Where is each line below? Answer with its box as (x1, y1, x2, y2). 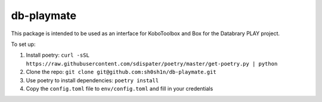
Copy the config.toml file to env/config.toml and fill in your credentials (26, 85, 213, 92)
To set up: (11, 41, 36, 48)
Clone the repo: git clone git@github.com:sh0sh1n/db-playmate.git (26, 69, 217, 76)
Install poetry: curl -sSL (26, 51, 89, 59)
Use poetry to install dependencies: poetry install (26, 76, 159, 84)
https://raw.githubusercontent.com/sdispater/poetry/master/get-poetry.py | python (26, 60, 278, 67)
